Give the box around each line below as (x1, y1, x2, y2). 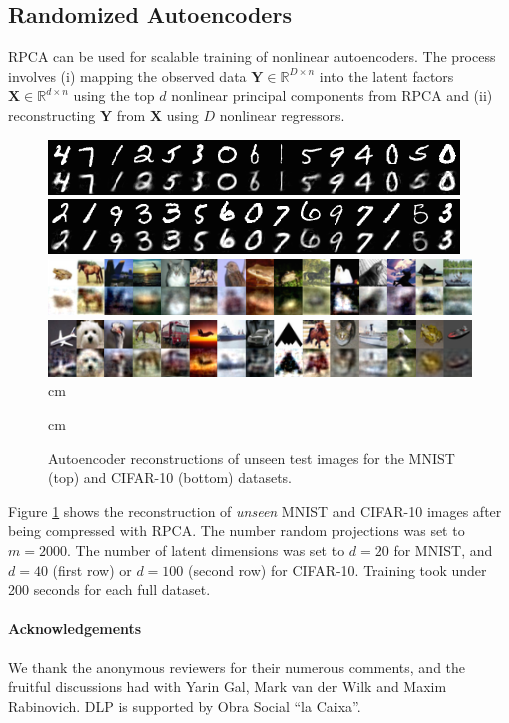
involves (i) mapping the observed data (8, 65, 247, 86)
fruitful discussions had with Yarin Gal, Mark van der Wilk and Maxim (8, 676, 447, 697)
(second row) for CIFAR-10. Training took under (188, 559, 487, 580)
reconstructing (8, 104, 96, 125)
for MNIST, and (393, 539, 493, 560)
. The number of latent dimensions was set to (66, 539, 345, 560)
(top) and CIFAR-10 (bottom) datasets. (48, 467, 292, 488)
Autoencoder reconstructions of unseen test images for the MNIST (48, 447, 455, 468)
